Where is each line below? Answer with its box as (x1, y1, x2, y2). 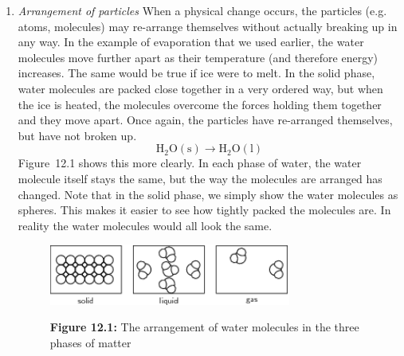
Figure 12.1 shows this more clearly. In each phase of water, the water (18, 155, 362, 171)
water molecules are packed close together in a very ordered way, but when (18, 80, 383, 96)
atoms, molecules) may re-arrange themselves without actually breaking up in (18, 18, 398, 34)
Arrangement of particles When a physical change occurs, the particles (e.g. (18, 2, 387, 18)
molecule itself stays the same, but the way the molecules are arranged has (18, 170, 382, 186)
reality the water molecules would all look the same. (18, 217, 273, 233)
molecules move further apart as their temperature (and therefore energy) (18, 49, 379, 65)
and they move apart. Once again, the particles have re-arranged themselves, (18, 111, 393, 128)
